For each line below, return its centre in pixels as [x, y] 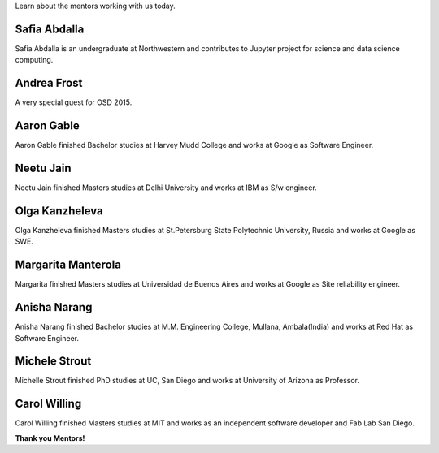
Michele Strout [53, 361]
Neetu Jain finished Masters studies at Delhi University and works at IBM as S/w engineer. [166, 188]
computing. [34, 60]
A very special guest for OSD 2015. [74, 102]
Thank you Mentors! [50, 438]
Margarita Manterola [68, 265]
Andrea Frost [49, 83]
